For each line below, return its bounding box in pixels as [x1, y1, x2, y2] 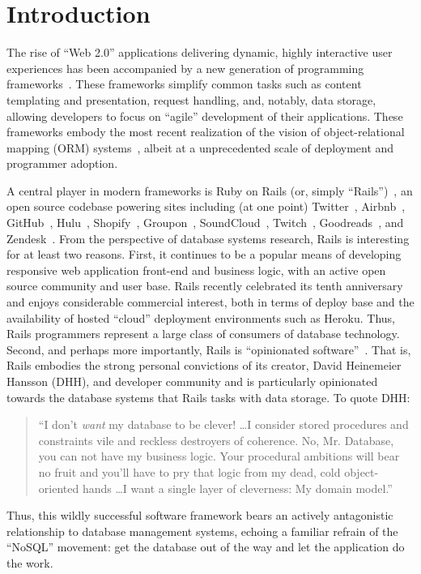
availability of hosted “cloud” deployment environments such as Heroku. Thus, [6, 309, 395, 326]
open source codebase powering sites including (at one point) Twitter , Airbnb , [6, 198, 406, 215]
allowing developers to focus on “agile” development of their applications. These [6, 107, 403, 124]
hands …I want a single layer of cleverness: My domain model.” [82, 479, 393, 496]
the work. [6, 554, 53, 571]
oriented [38, 479, 79, 496]
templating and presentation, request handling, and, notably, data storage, [6, 91, 376, 108]
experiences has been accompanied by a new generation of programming [6, 59, 364, 76]
